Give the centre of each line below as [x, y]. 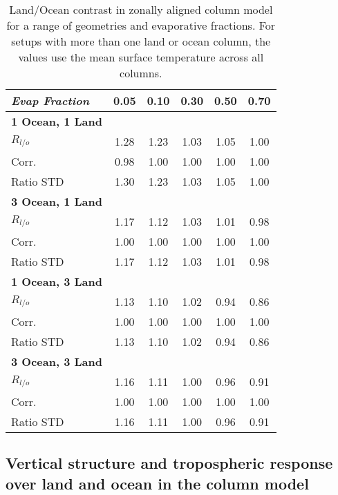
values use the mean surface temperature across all [141, 57]
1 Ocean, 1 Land [57, 121]
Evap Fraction [50, 100]
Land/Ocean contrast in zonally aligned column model [141, 9]
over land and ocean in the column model [157, 483]
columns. [141, 73]
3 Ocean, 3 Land [57, 361]
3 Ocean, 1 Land [57, 201]
